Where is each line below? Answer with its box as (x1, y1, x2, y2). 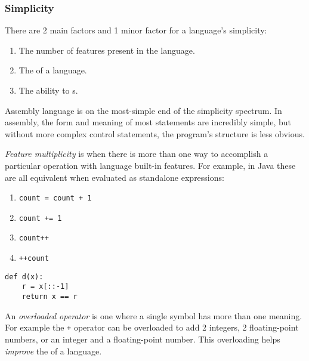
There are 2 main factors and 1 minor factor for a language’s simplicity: (5, 24, 267, 36)
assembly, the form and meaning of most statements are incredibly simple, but (5, 116, 292, 128)
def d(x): (5, 272, 44, 281)
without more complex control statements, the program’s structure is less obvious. (5, 127, 305, 140)
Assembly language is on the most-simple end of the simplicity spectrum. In (5, 104, 282, 116)
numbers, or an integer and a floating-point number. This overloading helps (5, 333, 280, 345)
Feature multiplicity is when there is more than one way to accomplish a (5, 147, 268, 160)
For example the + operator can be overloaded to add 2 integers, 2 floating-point (5, 321, 299, 334)
